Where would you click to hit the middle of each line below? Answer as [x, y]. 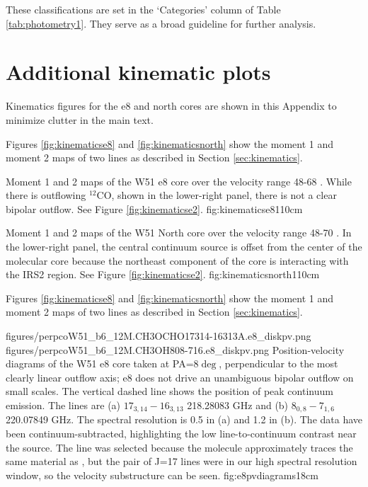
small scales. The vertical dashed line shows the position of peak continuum [169, 391]
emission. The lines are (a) [63, 405]
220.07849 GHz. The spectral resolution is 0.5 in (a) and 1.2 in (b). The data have [184, 419]
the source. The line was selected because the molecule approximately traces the [179, 447]
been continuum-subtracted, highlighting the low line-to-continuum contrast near [181, 434]
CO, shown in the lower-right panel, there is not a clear [217, 195]
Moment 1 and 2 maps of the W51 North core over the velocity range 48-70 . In [179, 233]
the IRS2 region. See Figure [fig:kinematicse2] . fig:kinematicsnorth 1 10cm [163, 274]
